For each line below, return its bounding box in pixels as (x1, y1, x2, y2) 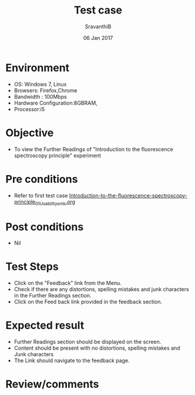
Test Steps (5, 260, 59, 273)
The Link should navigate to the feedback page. (14, 357, 130, 364)
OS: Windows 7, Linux (14, 81, 67, 88)
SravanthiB (85, 23, 112, 30)
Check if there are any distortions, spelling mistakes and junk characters (14, 286, 189, 293)
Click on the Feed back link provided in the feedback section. (14, 298, 163, 306)
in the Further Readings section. (14, 292, 92, 299)
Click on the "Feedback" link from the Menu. (14, 280, 122, 287)
